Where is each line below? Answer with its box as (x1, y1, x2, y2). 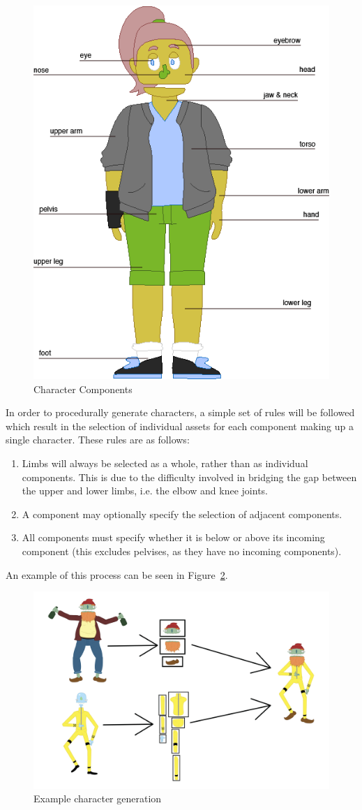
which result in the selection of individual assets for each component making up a (6, 418, 354, 433)
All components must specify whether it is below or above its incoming (22, 530, 325, 545)
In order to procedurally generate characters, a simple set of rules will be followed (6, 405, 355, 420)
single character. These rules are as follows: (6, 432, 190, 447)
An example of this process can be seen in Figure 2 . (6, 567, 228, 582)
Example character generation (33, 791, 162, 806)
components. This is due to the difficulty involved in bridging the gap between (22, 469, 357, 484)
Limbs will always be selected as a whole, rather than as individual (22, 456, 308, 471)
